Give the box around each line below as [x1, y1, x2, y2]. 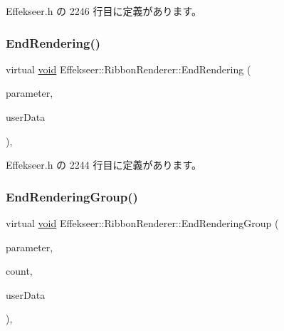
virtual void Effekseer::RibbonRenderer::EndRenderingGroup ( [6, 216, 279, 230]
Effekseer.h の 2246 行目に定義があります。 [6, 4, 202, 18]
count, [6, 263, 33, 278]
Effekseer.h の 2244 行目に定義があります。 [6, 157, 202, 172]
